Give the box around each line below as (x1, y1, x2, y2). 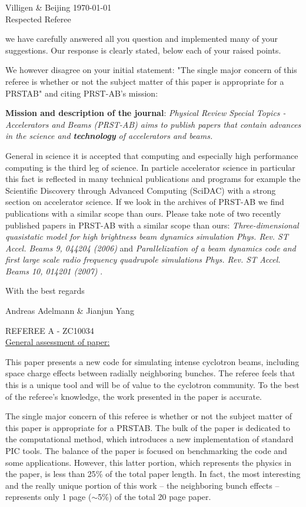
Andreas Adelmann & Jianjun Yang (5, 304, 134, 317)
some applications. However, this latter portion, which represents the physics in (5, 456, 292, 468)
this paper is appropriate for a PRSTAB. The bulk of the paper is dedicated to (5, 421, 291, 433)
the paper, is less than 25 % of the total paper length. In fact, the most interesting (5, 468, 301, 480)
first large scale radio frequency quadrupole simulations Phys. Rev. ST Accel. (5, 253, 281, 266)
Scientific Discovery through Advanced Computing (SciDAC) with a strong (5, 184, 276, 196)
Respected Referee (5, 12, 71, 25)
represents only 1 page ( (5, 491, 92, 503)
